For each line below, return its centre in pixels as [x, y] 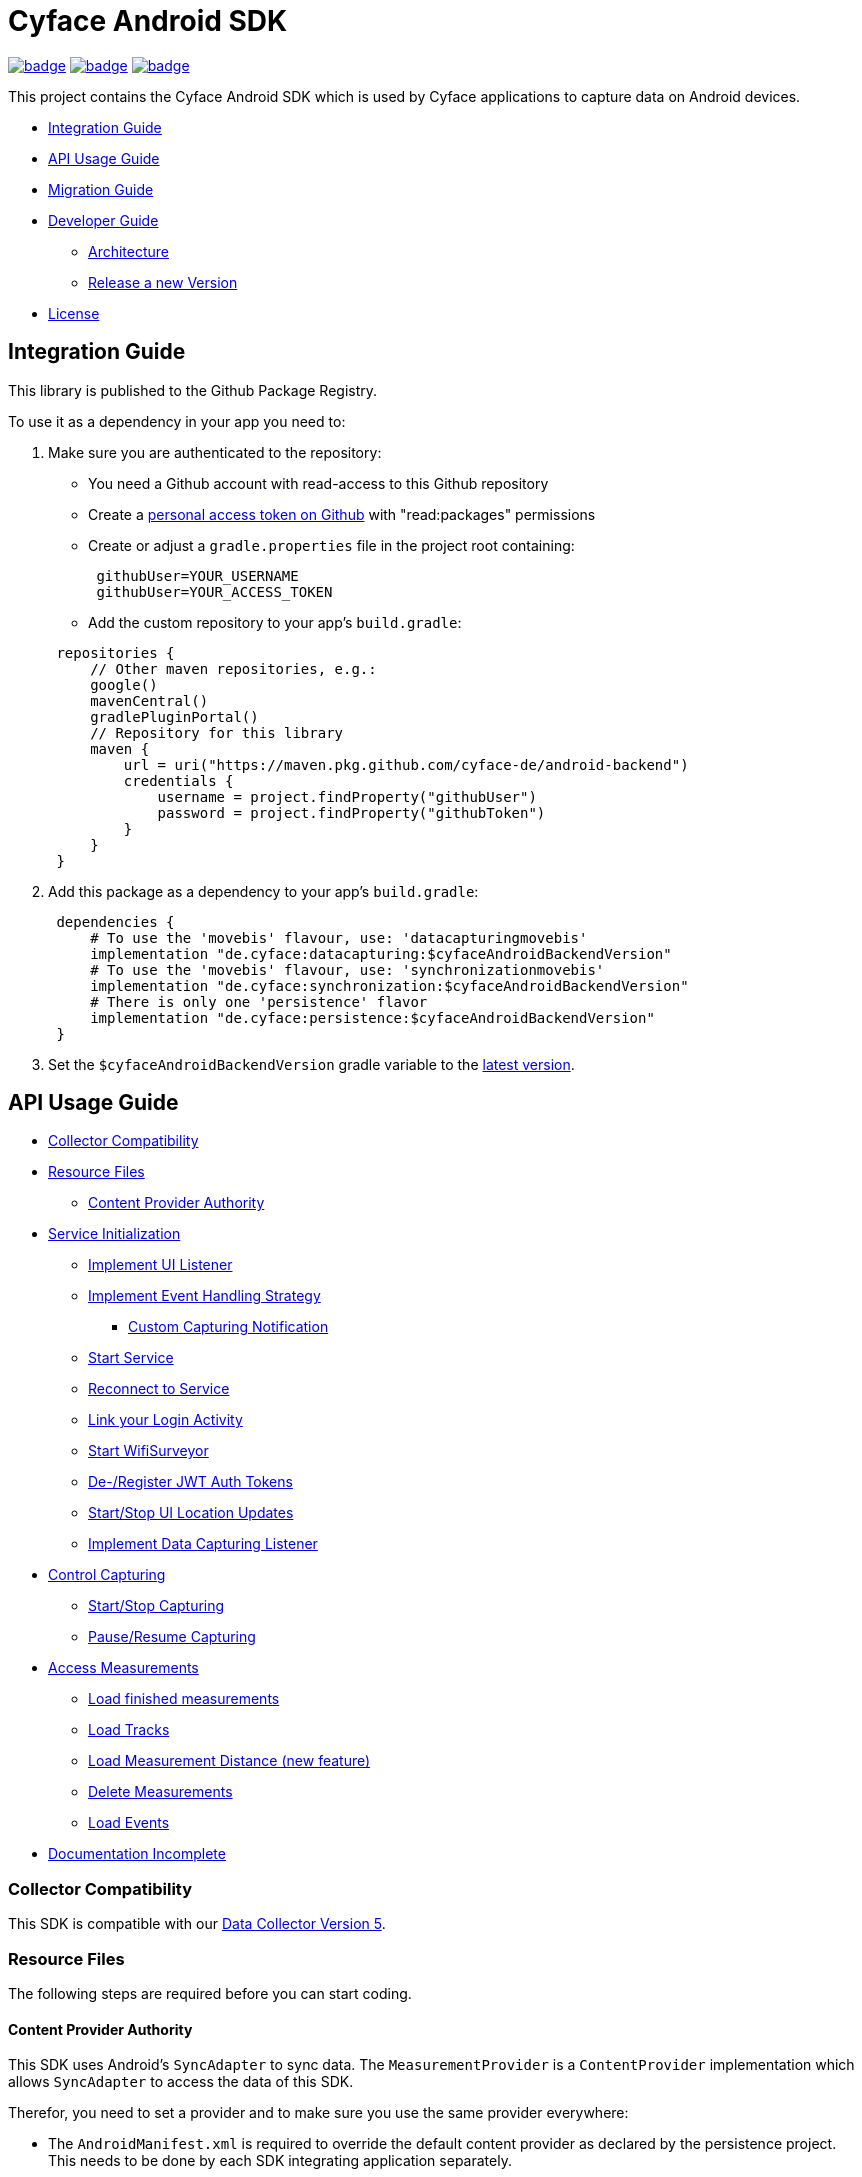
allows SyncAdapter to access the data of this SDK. [181, 2082]
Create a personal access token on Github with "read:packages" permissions [342, 514]
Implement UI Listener [160, 1265]
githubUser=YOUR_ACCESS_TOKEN [214, 591]
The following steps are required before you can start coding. [210, 1993]
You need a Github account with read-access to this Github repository [318, 483]
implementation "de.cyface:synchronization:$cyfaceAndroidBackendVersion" [389, 985]
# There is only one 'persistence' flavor [259, 1001]
